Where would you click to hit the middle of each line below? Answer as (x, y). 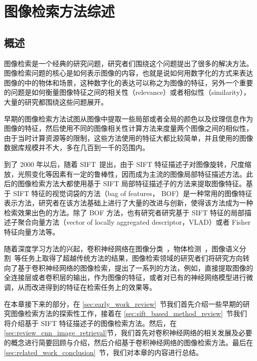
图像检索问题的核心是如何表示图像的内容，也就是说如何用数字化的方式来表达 (128, 73)
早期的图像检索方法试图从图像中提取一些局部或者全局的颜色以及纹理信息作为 (128, 118)
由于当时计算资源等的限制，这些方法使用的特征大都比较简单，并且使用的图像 (128, 138)
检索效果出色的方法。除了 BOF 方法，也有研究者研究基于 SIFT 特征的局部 (124, 212)
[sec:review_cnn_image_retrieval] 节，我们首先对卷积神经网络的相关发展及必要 (128, 333)
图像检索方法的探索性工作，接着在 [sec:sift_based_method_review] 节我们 (129, 313)
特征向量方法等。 (32, 232)
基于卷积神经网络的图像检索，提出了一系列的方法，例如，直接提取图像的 (135, 267)
